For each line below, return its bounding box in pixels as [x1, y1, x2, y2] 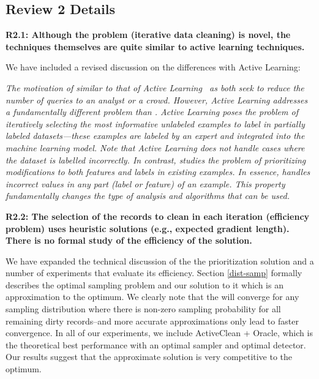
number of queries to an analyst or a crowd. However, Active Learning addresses [6, 93, 308, 106]
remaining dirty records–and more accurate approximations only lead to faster [6, 314, 299, 327]
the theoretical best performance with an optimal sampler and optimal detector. [6, 338, 306, 351]
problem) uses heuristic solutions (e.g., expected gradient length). [6, 222, 290, 235]
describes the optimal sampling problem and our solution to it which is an [6, 278, 283, 291]
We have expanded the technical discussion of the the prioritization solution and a [6, 254, 314, 267]
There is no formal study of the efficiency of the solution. [6, 234, 252, 247]
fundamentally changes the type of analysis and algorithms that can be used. [6, 189, 290, 202]
